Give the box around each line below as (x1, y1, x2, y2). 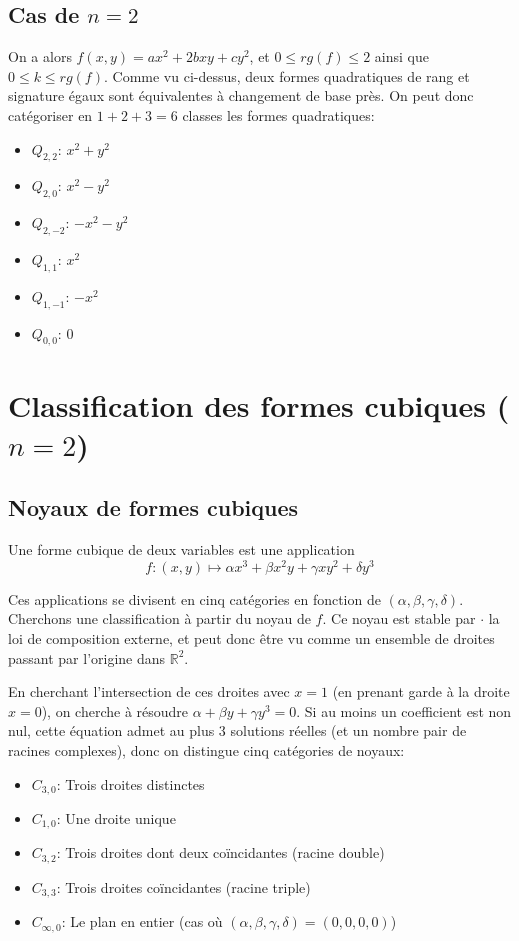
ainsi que (374, 46, 429, 67)
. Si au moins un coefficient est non (296, 700, 512, 721)
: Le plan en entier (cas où (61, 911, 223, 932)
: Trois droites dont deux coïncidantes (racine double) (56, 842, 385, 863)
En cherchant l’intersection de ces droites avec (8, 681, 290, 702)
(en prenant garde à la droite (332, 681, 510, 702)
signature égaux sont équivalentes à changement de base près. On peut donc (8, 85, 474, 106)
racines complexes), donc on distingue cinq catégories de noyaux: (8, 739, 405, 760)
